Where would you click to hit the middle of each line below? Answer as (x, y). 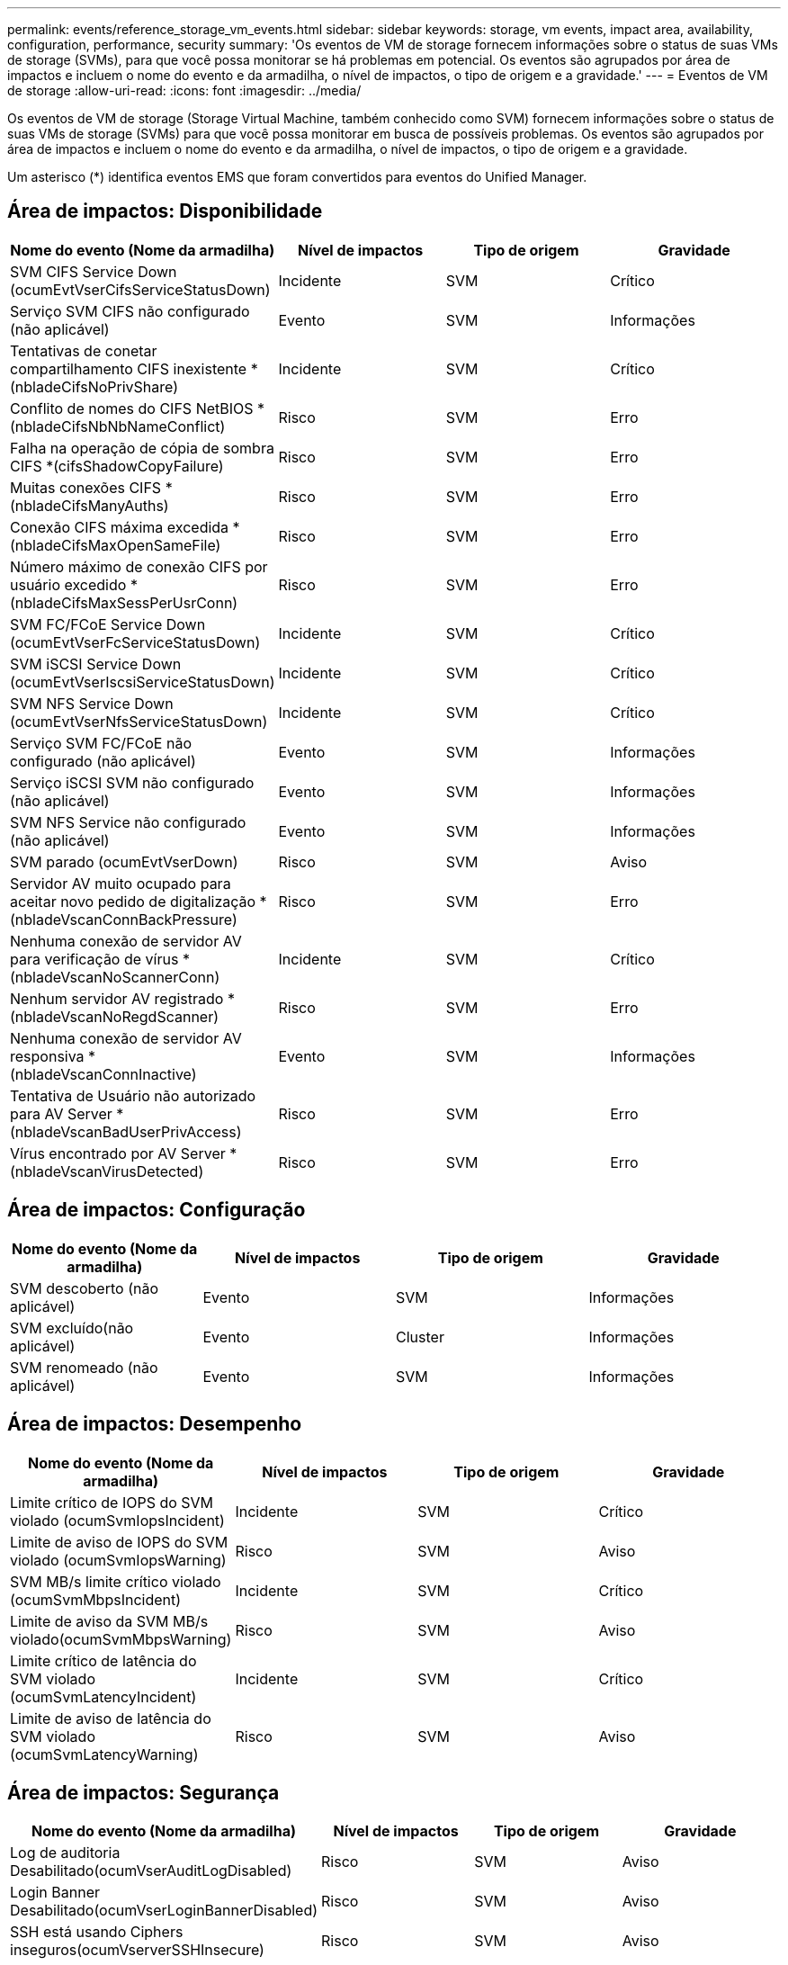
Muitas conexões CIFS (86, 487)
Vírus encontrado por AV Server (118, 1153)
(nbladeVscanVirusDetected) (107, 1171)
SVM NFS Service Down (92, 703)
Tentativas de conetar (84, 350)
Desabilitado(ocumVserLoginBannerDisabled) (164, 1911)
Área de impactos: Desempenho (155, 1424)
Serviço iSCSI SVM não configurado (132, 782)
